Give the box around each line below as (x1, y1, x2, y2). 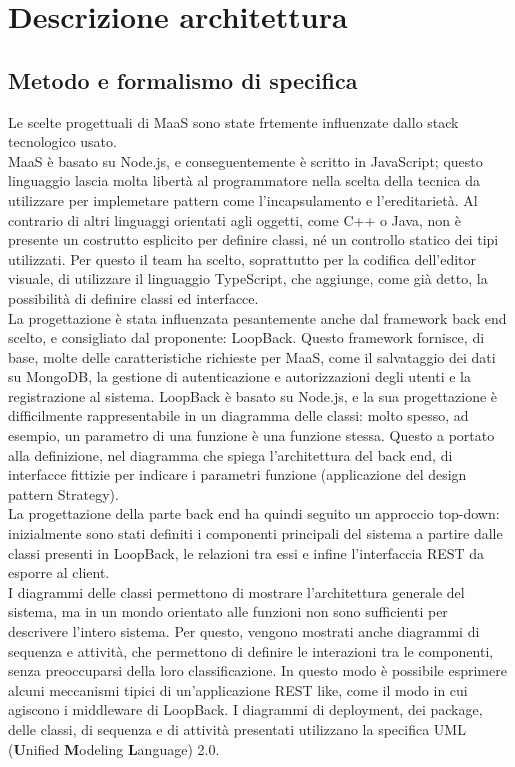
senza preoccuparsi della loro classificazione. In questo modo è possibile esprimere (8, 660, 507, 681)
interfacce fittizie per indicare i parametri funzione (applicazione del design (8, 464, 467, 485)
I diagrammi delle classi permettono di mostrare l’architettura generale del (8, 581, 465, 602)
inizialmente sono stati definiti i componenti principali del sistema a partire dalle (8, 523, 503, 544)
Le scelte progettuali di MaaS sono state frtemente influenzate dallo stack (8, 111, 459, 132)
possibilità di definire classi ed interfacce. (8, 287, 259, 308)
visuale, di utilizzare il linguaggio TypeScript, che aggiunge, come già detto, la (8, 268, 488, 289)
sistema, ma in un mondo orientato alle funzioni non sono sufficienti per (8, 601, 448, 622)
